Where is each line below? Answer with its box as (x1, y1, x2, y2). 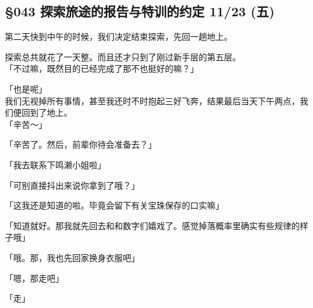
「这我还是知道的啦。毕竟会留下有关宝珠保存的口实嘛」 (5, 199, 224, 212)
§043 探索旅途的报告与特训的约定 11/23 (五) (5, 2, 275, 20)
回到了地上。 (21, 106, 72, 119)
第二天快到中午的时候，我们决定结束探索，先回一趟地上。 (5, 30, 232, 43)
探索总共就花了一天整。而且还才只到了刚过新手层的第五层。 (5, 50, 241, 63)
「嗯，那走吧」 (5, 271, 64, 284)
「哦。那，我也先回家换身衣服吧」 (5, 251, 140, 263)
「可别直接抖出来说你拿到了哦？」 (5, 178, 140, 191)
